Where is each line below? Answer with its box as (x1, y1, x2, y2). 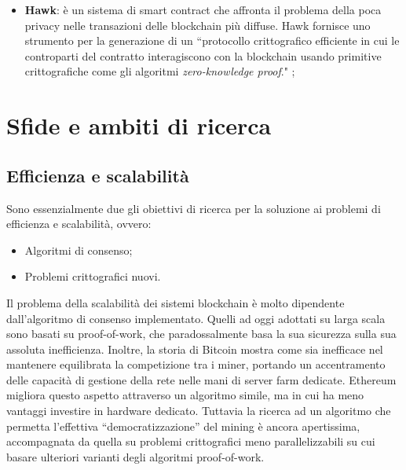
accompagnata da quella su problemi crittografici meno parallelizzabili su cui (6, 433, 375, 450)
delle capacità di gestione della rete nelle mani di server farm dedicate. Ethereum (6, 371, 397, 387)
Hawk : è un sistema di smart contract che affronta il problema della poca (24, 2, 382, 17)
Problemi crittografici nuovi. (24, 268, 161, 285)
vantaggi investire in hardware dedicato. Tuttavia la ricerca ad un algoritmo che (6, 402, 391, 419)
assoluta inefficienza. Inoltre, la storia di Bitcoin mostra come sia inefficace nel (6, 340, 383, 357)
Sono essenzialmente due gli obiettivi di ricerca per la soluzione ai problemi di (6, 200, 381, 216)
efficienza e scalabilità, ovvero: (6, 215, 152, 232)
